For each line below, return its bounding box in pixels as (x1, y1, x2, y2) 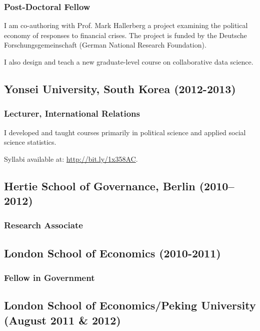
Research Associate (4, 219, 83, 231)
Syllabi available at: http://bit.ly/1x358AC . (4, 153, 138, 164)
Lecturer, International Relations (4, 107, 140, 120)
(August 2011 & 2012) (4, 312, 121, 327)
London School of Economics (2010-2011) (4, 245, 221, 260)
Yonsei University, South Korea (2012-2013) (4, 81, 236, 96)
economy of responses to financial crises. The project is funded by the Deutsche (4, 30, 247, 40)
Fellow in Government (4, 271, 95, 284)
